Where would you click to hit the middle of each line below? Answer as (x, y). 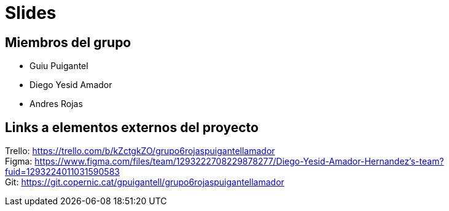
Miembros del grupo (68, 42)
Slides (31, 13)
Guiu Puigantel (59, 66)
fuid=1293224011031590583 (62, 172)
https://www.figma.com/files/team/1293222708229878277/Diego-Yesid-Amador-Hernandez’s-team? (239, 161)
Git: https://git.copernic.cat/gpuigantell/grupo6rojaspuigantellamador (145, 182)
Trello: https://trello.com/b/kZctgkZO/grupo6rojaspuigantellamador (140, 151)
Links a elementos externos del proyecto (132, 127)
